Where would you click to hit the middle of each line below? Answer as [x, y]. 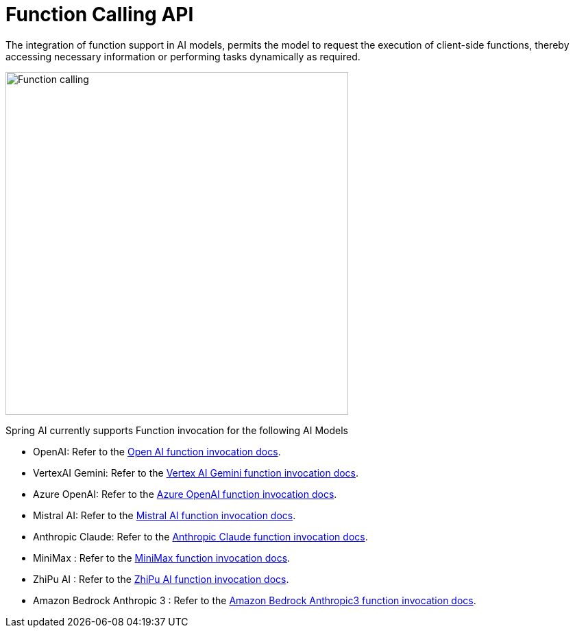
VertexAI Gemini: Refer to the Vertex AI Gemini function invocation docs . [196, 473]
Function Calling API [100, 14]
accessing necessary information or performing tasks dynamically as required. [183, 56]
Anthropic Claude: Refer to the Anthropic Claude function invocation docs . [200, 536]
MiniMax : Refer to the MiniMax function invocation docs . [162, 558]
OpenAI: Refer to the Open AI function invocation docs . [157, 451]
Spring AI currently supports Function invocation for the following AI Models [177, 430]
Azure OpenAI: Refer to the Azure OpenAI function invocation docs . [185, 494]
